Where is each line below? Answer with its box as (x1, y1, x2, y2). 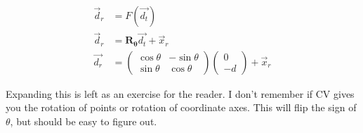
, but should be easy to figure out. (10, 113, 157, 128)
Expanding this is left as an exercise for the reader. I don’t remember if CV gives (6, 86, 355, 101)
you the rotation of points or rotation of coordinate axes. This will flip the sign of (6, 100, 357, 115)
